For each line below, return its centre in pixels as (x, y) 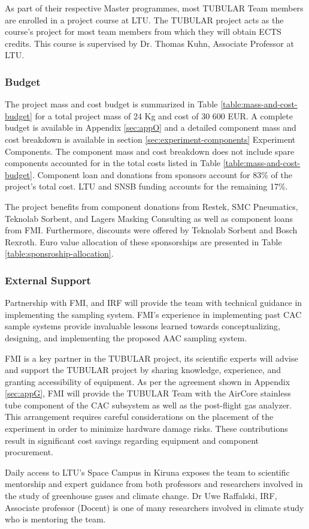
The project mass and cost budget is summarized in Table (111, 104)
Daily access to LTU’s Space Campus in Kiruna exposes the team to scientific (147, 472)
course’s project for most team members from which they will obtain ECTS (143, 31)
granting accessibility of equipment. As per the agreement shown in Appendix (148, 381)
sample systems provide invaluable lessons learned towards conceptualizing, (143, 326)
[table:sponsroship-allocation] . (59, 253)
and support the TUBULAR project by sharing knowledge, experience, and (143, 370)
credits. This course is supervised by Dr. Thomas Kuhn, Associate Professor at (149, 43)
